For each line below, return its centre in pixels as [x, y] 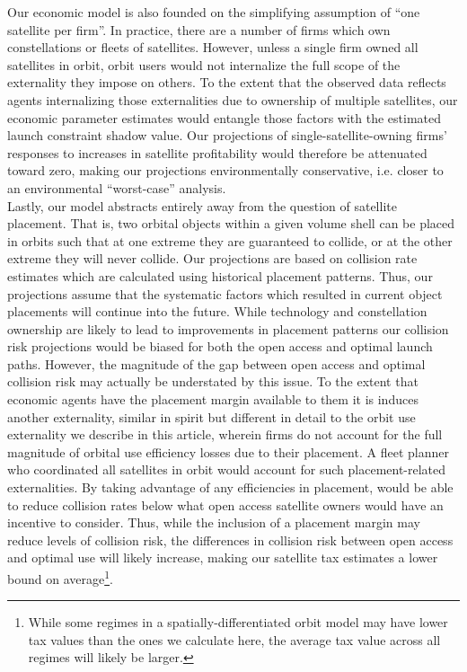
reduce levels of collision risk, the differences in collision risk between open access [230, 539]
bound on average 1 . [60, 577]
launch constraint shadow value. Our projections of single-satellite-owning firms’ [227, 135]
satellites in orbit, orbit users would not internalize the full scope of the [204, 64]
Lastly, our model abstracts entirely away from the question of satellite [202, 205]
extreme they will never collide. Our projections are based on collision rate [212, 258]
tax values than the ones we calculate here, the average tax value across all [234, 639]
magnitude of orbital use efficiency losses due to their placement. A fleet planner [228, 451]
